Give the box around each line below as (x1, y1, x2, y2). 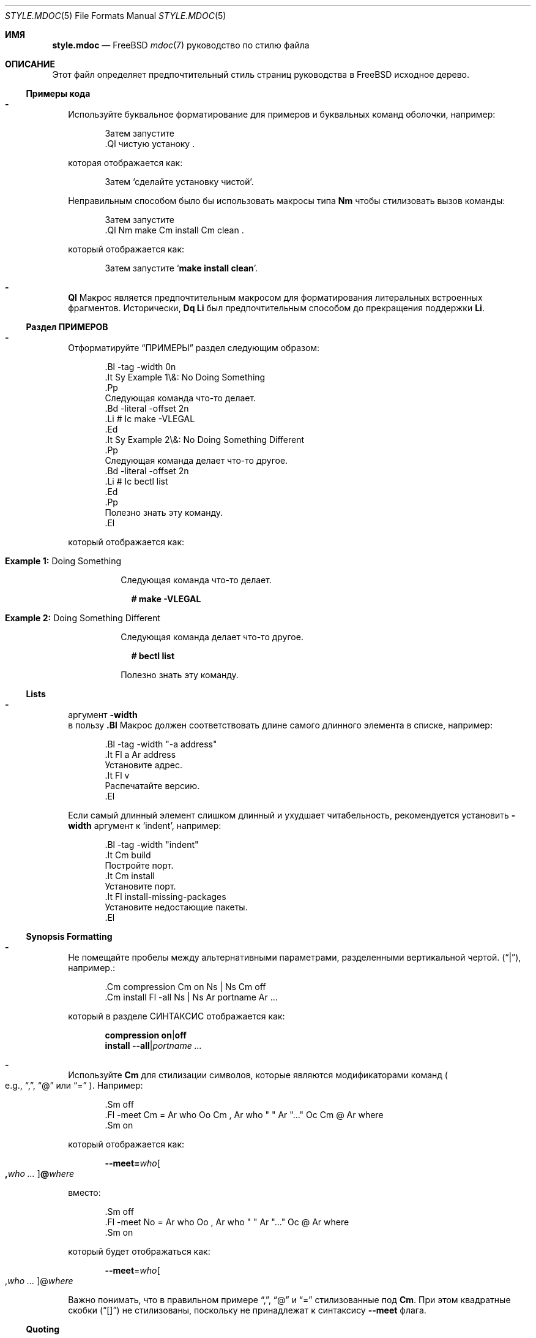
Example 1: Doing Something (5, 556, 122, 566)
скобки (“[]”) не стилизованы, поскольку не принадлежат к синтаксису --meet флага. (68, 1305, 426, 1315)
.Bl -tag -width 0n (105, 361, 176, 372)
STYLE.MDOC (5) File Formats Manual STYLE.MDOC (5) (5, 10, 226, 21)
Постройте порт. (105, 860, 174, 871)
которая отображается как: (68, 157, 183, 168)
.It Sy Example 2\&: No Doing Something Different (105, 434, 305, 445)
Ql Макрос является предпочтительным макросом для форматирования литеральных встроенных (68, 292, 483, 303)
